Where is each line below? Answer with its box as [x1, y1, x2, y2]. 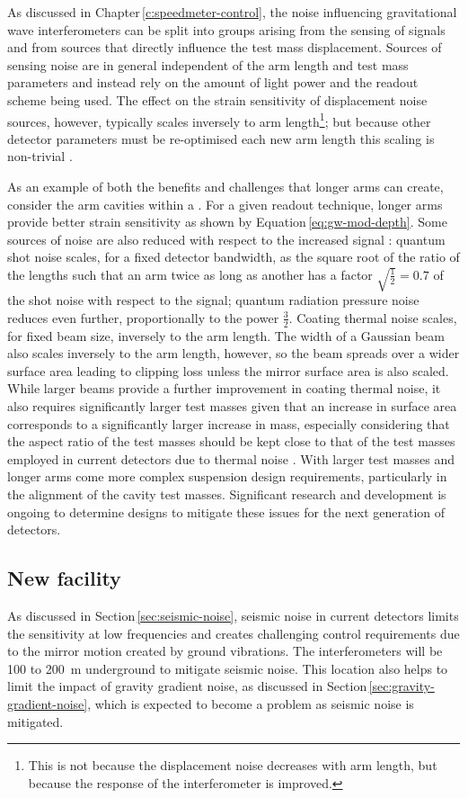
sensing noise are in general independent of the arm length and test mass [7, 55, 409, 74]
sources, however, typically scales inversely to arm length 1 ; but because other [7, 109, 431, 130]
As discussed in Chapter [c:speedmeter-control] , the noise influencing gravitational [7, 3, 457, 21]
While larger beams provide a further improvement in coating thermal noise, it [7, 379, 441, 398]
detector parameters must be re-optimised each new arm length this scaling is [7, 129, 435, 148]
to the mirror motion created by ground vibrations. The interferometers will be [7, 641, 443, 660]
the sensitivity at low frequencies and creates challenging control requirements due [7, 623, 460, 642]
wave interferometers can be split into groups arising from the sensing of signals [7, 20, 446, 39]
